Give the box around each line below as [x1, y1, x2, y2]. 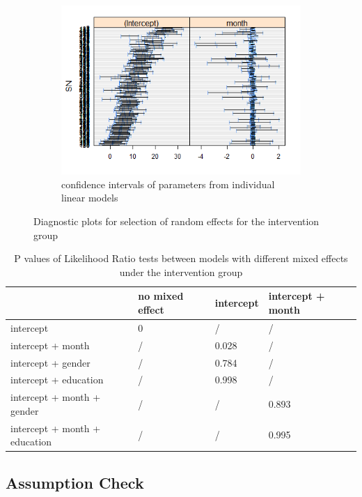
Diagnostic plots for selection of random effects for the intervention [33, 214, 320, 228]
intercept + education [10, 372, 104, 387]
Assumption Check [6, 471, 144, 493]
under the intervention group [119, 264, 243, 279]
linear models [61, 190, 118, 205]
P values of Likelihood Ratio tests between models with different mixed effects [14, 251, 348, 266]
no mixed [138, 289, 184, 303]
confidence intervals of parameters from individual [61, 176, 275, 191]
